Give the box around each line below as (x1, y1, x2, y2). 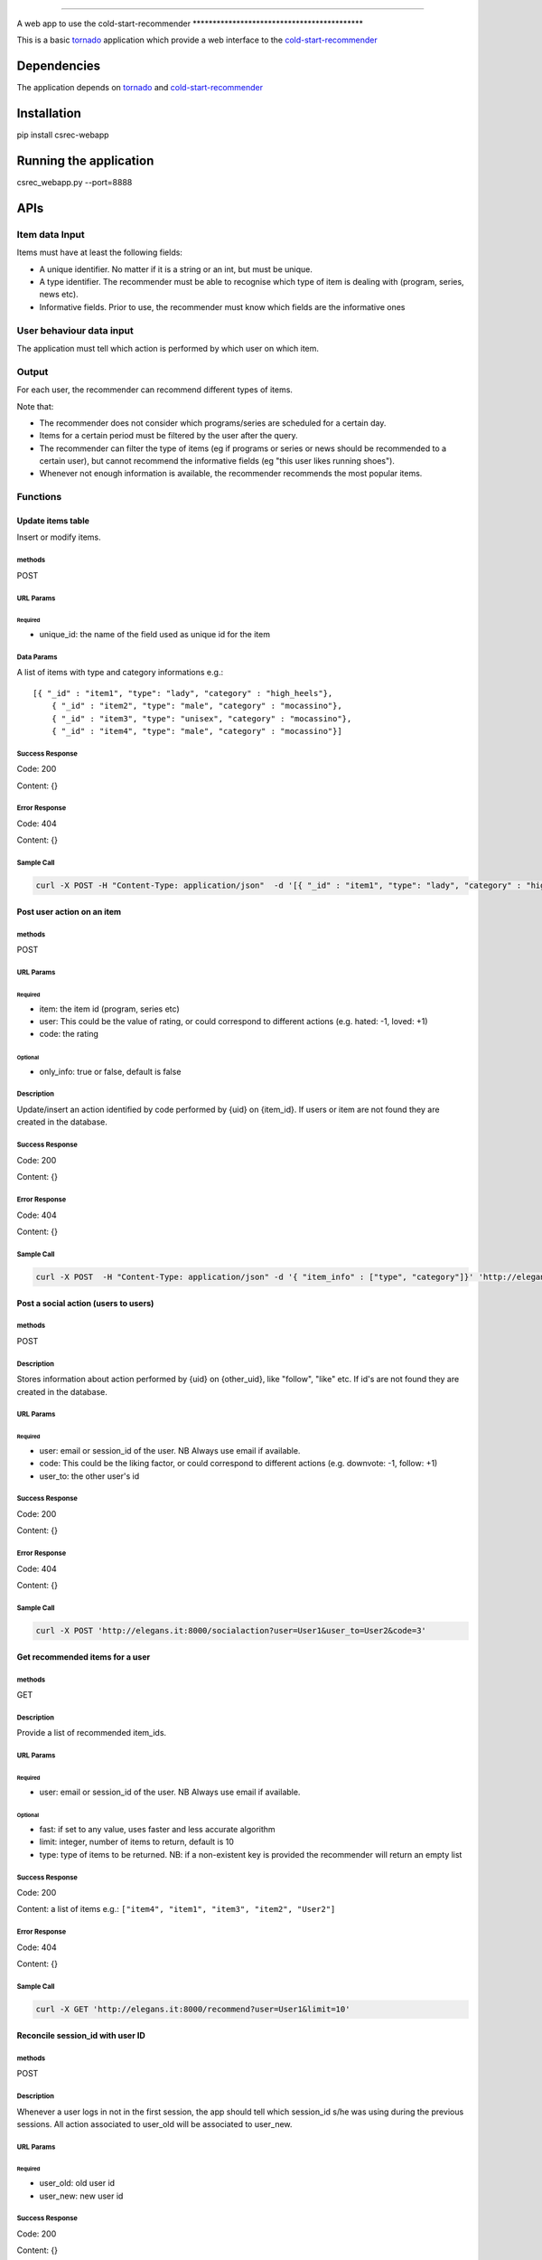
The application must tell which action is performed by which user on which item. (16, 343, 320, 353)
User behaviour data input (16, 324, 135, 336)
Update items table (16, 515, 90, 526)
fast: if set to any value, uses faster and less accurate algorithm (39, 1823, 276, 1834)
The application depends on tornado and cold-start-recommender (16, 82, 264, 93)
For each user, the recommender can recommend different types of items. (16, 384, 294, 395)
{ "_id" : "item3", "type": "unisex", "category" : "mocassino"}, (51, 713, 352, 723)
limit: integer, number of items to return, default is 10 (39, 1836, 234, 1848)
